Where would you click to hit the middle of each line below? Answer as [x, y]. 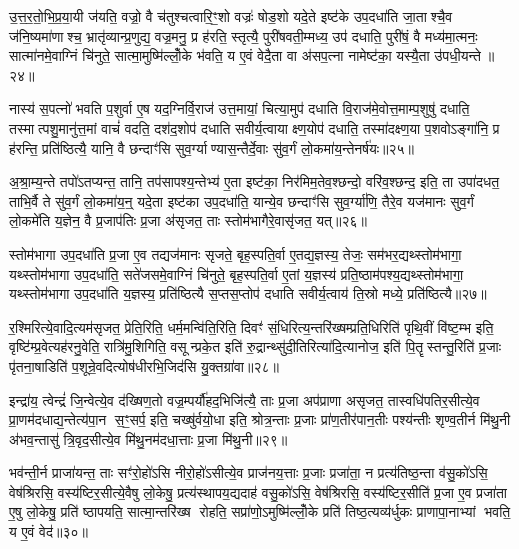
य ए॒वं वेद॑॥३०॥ [48, 531]
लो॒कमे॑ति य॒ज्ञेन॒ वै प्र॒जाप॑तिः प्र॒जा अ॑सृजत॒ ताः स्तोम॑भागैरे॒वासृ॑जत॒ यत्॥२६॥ [188, 220]
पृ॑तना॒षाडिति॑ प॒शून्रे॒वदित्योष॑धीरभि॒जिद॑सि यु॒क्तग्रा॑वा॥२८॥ [144, 365]
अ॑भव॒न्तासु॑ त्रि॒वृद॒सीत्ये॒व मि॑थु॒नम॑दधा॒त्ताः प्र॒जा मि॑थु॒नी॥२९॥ [148, 438]
